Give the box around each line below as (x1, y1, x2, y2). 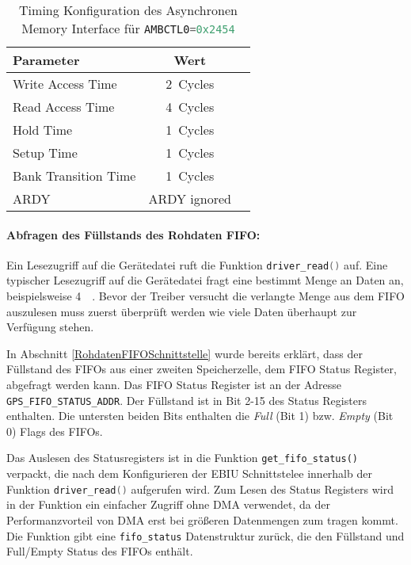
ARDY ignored (148, 189, 231, 208)
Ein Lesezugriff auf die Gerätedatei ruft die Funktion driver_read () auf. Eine (6, 256, 388, 273)
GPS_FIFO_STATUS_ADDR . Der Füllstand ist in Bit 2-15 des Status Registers (6, 391, 367, 408)
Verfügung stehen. (6, 319, 94, 335)
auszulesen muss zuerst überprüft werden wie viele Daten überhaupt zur (6, 303, 357, 319)
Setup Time (13, 143, 78, 162)
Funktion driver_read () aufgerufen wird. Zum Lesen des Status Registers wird (6, 480, 394, 497)
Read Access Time (13, 97, 115, 116)
